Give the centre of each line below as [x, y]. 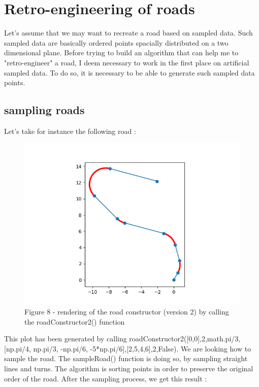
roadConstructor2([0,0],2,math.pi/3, [185, 339]
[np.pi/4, [18, 348]
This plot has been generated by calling [66, 339]
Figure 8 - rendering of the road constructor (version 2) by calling [127, 312]
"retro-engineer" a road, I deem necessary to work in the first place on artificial [127, 62]
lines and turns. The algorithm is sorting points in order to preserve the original [129, 368]
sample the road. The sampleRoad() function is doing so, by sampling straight [126, 358]
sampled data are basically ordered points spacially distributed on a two [116, 42]
